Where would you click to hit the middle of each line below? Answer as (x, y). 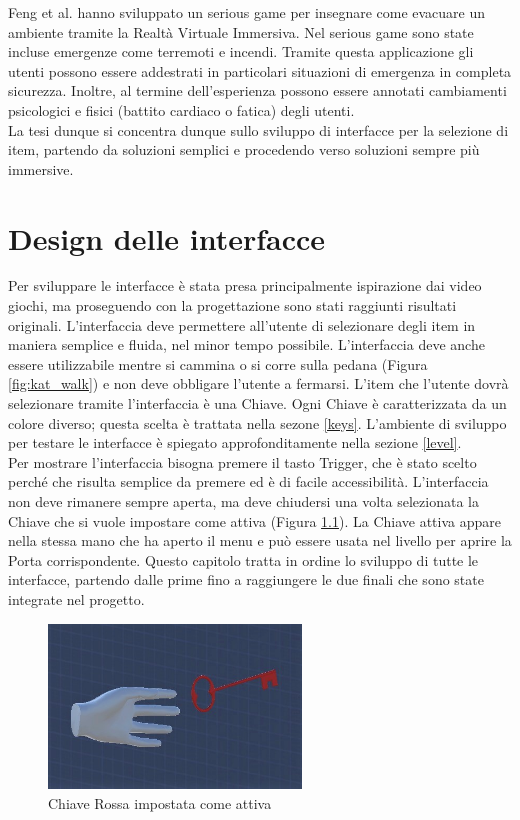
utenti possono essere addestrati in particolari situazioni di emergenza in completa (260, 70)
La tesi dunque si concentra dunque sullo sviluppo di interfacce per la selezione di (258, 129)
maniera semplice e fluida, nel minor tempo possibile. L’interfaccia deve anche (246, 344)
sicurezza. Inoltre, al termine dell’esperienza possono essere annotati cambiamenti (257, 90)
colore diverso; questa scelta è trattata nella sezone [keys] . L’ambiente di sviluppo (257, 422)
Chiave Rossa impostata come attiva (160, 802)
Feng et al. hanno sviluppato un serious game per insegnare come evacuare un (247, 12)
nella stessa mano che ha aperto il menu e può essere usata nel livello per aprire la (260, 540)
